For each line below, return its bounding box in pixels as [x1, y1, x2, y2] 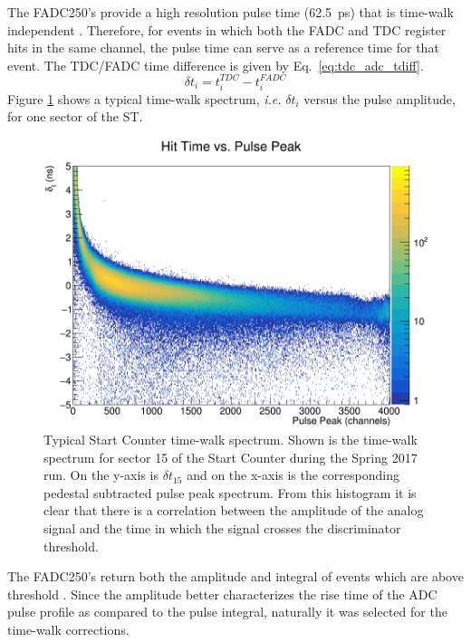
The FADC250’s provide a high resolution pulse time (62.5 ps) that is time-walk [7, 3, 454, 21]
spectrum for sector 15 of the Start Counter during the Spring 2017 [43, 447, 418, 466]
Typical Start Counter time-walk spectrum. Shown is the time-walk [43, 430, 418, 449]
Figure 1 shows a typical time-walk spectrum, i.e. [7, 89, 282, 108]
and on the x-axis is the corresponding [187, 465, 399, 484]
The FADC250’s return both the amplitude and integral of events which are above [7, 567, 464, 586]
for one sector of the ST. [7, 107, 143, 126]
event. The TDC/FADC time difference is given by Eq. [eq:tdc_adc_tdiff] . [7, 55, 424, 74]
